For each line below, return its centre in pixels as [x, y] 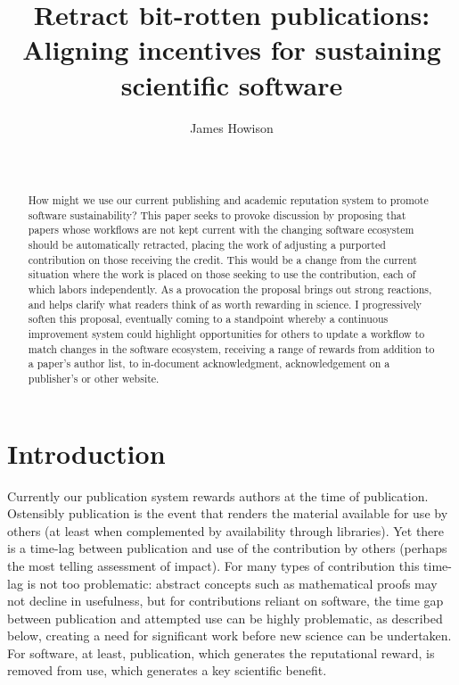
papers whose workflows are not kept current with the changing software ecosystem [221, 230]
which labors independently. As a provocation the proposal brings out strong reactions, [230, 289]
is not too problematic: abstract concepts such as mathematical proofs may [232, 583]
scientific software [232, 84]
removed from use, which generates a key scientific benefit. [167, 670]
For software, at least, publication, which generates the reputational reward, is [221, 652]
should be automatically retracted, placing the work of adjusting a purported [207, 245]
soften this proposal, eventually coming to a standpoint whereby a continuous [208, 319]
